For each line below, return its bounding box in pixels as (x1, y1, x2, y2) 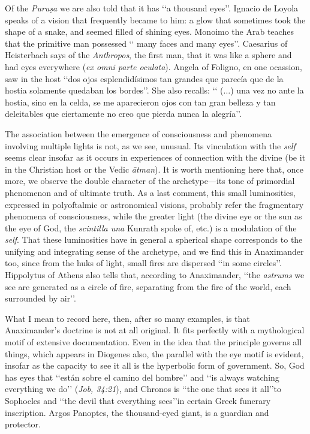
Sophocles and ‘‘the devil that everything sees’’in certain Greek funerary (5, 394, 271, 406)
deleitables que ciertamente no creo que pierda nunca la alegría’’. (5, 107, 242, 120)
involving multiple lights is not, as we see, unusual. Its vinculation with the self (5, 139, 296, 152)
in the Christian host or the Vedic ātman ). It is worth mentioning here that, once (5, 162, 303, 175)
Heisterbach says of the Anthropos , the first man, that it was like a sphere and (5, 49, 292, 61)
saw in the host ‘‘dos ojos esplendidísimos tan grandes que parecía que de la (5, 72, 284, 85)
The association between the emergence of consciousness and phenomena (5, 127, 272, 140)
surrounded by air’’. (5, 292, 76, 305)
